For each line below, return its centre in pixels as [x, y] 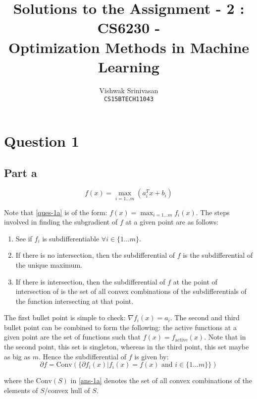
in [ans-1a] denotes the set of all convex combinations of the [161, 380]
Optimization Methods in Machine [129, 47]
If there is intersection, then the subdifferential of [90, 281]
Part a [21, 172]
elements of [21, 390]
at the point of [195, 281]
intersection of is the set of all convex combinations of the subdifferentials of [131, 291]
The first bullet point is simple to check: [65, 317]
